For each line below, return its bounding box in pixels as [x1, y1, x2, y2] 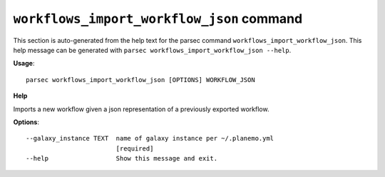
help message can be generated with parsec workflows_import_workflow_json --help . [13, 46, 292, 54]
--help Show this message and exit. [26, 154, 217, 163]
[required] [115, 144, 154, 153]
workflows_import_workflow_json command [13, 11, 303, 26]
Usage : [13, 59, 35, 68]
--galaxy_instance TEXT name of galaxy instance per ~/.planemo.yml [26, 134, 274, 143]
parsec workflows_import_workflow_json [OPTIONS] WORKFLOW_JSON [26, 76, 256, 84]
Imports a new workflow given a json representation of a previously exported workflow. [13, 104, 269, 113]
